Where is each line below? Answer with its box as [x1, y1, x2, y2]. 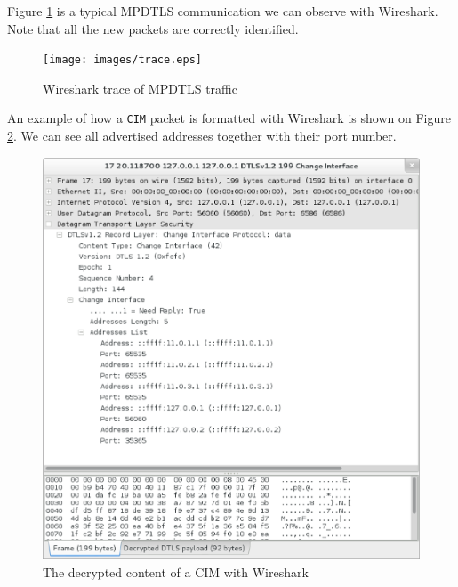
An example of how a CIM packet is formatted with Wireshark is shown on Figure [7, 109, 451, 127]
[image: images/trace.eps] [43, 53, 202, 67]
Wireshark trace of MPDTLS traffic [43, 78, 237, 97]
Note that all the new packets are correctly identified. [7, 19, 299, 37]
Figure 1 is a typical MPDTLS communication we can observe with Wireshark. [7, 2, 438, 20]
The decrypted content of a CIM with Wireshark [43, 563, 309, 582]
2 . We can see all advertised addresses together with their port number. [7, 126, 397, 145]
